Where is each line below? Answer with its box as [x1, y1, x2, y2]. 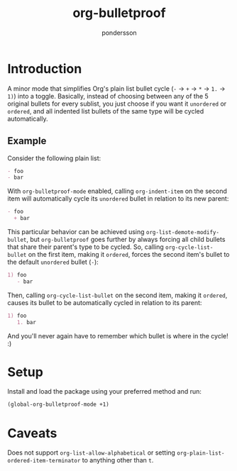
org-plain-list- [177, 450, 225, 457]
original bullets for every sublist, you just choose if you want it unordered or [7, 99, 227, 108]
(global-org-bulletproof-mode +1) [7, 401, 110, 409]
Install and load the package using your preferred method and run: [7, 387, 202, 396]
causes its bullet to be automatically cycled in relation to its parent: [7, 298, 202, 306]
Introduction [7, 60, 82, 77]
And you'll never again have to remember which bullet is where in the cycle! [7, 331, 228, 340]
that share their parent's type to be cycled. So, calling [7, 243, 165, 251]
